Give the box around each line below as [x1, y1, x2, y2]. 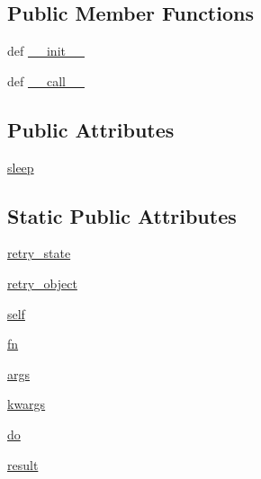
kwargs [7, 395, 46, 413]
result [7, 455, 39, 474]
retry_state [7, 244, 71, 262]
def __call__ [7, 71, 85, 90]
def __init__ [7, 41, 85, 60]
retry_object [7, 273, 77, 292]
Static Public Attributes [7, 201, 237, 229]
